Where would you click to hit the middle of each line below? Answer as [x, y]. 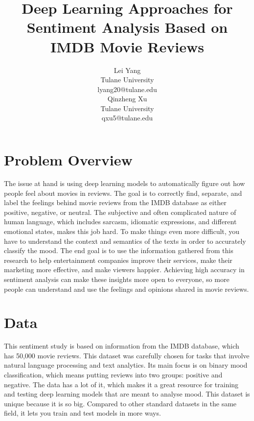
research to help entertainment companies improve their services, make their [118, 260]
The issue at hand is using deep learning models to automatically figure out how [125, 183]
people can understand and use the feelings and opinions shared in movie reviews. [127, 289]
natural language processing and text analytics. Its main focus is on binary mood [126, 365]
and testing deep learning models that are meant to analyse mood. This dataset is [127, 394]
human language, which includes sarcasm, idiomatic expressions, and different [120, 222]
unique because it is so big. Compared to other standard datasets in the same [120, 403]
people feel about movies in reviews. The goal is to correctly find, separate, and [123, 193]
